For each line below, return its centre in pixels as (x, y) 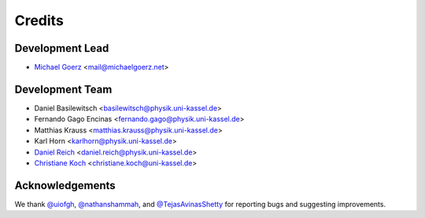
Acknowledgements (65, 185)
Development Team (63, 89)
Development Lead (62, 48)
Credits (39, 20)
